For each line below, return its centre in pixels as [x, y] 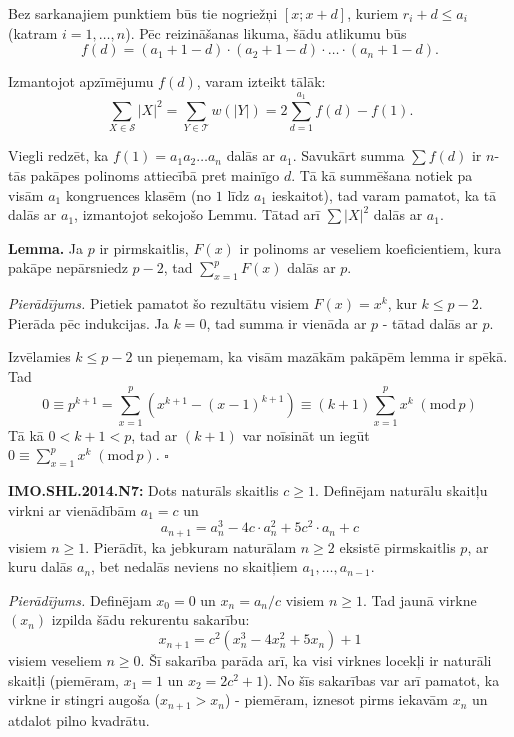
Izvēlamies [39, 356]
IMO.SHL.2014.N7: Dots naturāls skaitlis [143, 489]
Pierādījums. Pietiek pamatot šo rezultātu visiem [158, 303]
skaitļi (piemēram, [63, 679]
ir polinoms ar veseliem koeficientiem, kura [370, 247]
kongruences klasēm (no [138, 194]
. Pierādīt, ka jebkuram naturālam [191, 546]
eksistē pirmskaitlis [397, 546]
